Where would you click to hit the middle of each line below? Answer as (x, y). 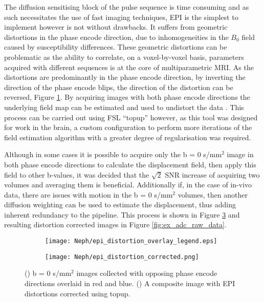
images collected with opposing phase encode (147, 273)
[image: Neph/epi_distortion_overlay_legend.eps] (131, 241)
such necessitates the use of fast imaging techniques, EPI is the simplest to (121, 17)
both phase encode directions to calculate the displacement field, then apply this (130, 164)
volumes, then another (213, 194)
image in (240, 154)
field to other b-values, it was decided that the (77, 174)
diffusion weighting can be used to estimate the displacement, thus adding (120, 204)
